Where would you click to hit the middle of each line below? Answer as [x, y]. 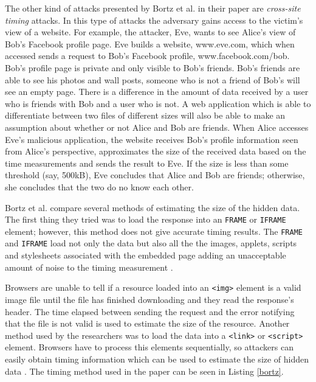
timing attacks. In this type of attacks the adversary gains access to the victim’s [154, 20]
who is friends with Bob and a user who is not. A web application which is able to [158, 103]
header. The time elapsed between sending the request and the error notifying [150, 311]
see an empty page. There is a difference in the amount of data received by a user [157, 92]
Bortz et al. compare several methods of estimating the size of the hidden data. [153, 207]
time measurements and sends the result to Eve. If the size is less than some [147, 163]
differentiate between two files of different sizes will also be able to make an [145, 115]
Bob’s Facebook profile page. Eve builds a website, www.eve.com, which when [150, 43]
